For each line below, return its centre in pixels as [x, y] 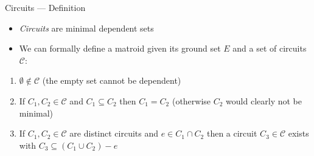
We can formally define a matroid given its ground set [120, 48]
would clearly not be [264, 100]
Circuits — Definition [45, 7]
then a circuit [232, 133]
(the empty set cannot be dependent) [112, 80]
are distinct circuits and [114, 133]
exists [298, 133]
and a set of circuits [270, 48]
